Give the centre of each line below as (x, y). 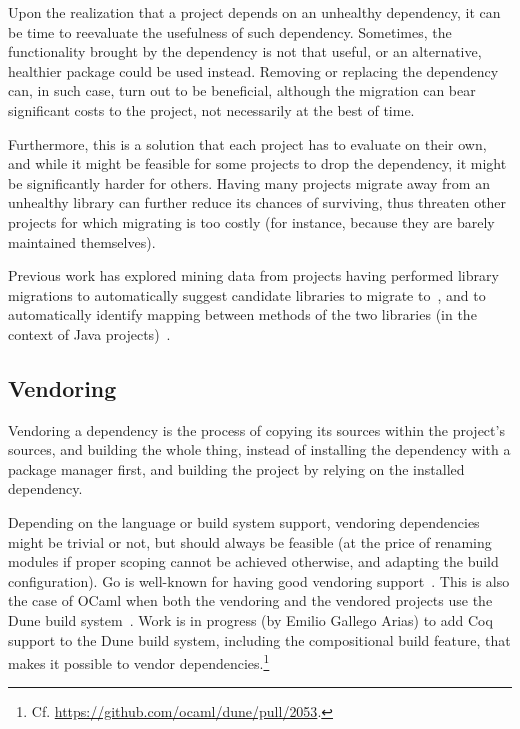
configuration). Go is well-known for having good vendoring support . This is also (259, 580)
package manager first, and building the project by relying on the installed (236, 468)
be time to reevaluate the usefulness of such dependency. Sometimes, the (230, 31)
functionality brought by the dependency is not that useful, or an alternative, (245, 51)
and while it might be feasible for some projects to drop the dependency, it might (257, 163)
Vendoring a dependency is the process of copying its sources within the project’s (256, 429)
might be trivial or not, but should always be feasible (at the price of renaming (250, 541)
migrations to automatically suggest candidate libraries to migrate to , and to (247, 294)
